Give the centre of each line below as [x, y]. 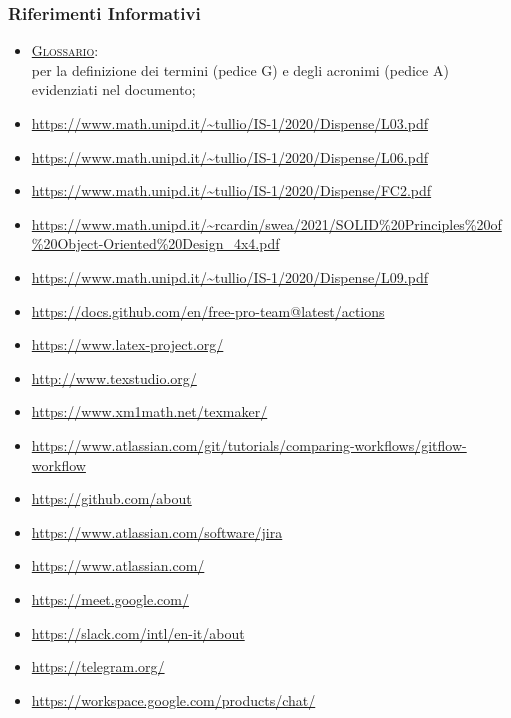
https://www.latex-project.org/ [127, 344]
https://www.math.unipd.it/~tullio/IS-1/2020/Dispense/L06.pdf [230, 156]
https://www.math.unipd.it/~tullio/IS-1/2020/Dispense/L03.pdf [230, 123]
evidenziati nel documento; [113, 89]
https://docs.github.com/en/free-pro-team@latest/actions [208, 310]
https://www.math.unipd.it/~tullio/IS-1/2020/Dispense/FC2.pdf [231, 190]
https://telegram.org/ [98, 666]
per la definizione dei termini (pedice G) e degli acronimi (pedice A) [240, 69]
